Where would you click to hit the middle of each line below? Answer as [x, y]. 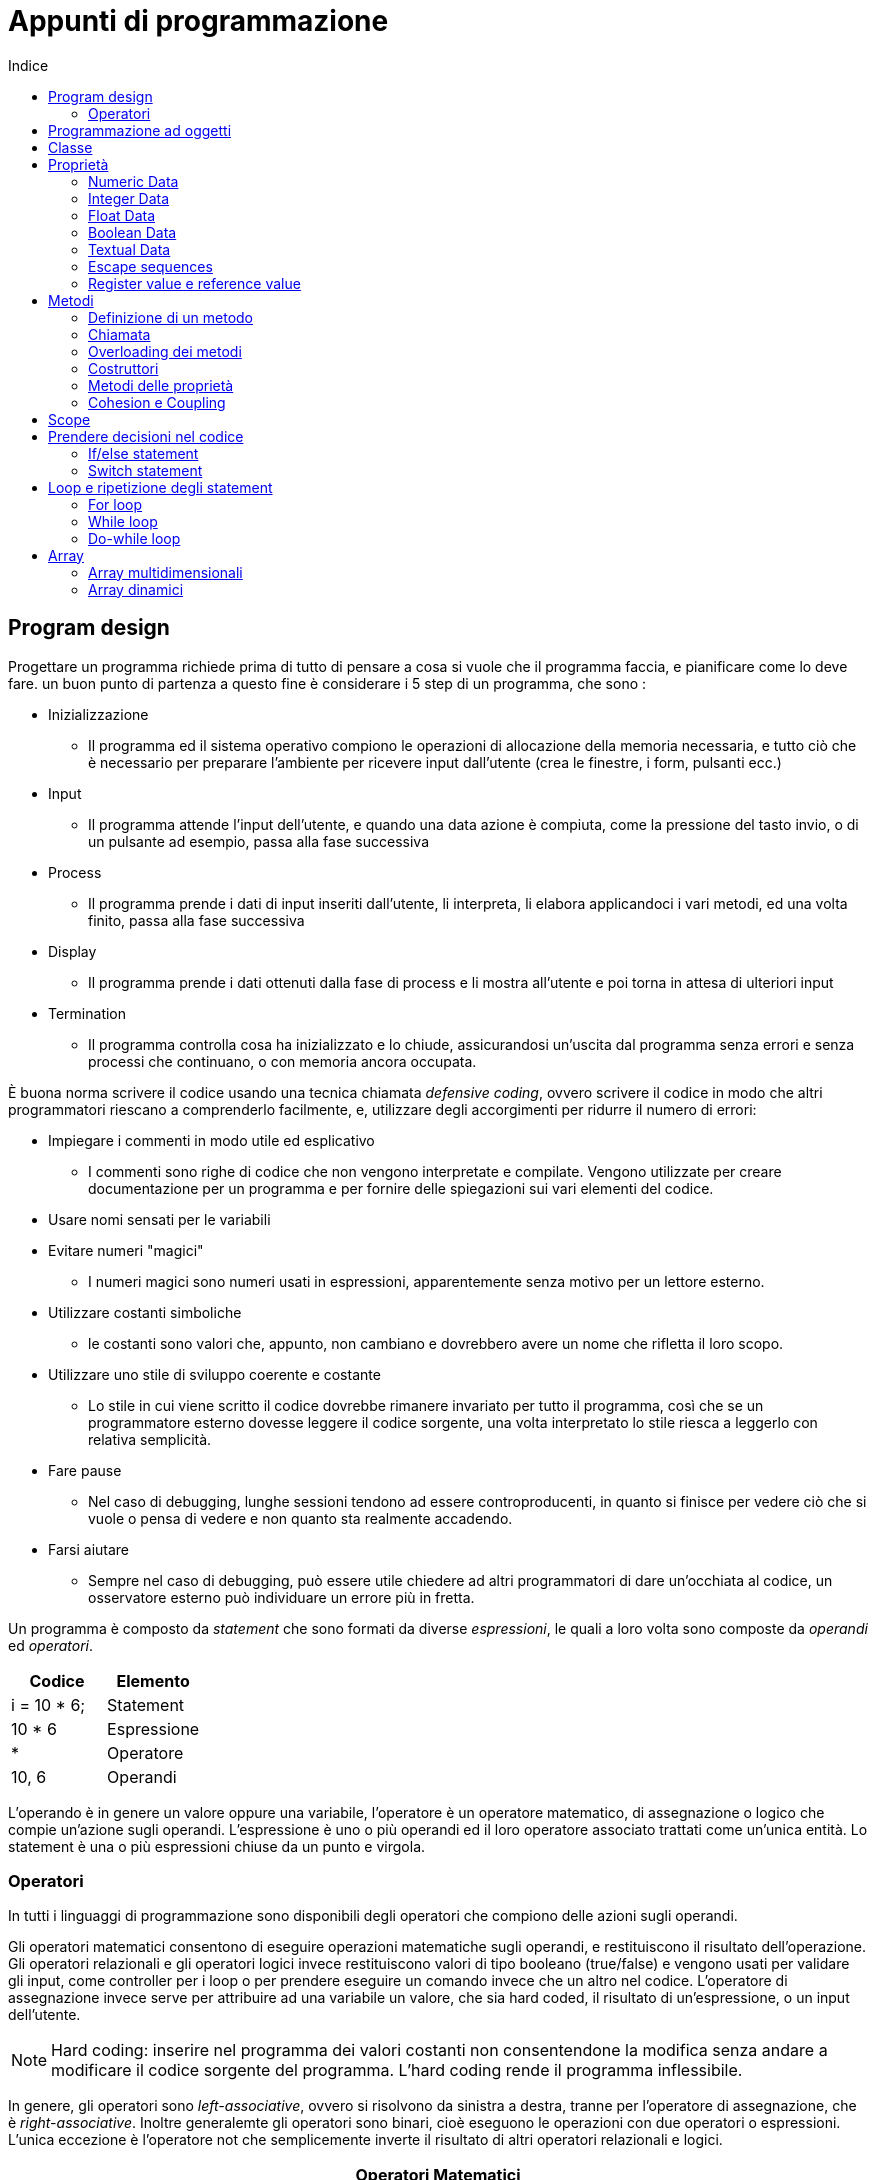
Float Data [122, 215]
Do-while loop [134, 538]
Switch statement [145, 470]
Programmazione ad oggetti [140, 130]
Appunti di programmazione [198, 21]
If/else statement [143, 453]
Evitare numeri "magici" [126, 1250]
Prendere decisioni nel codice [146, 436]
